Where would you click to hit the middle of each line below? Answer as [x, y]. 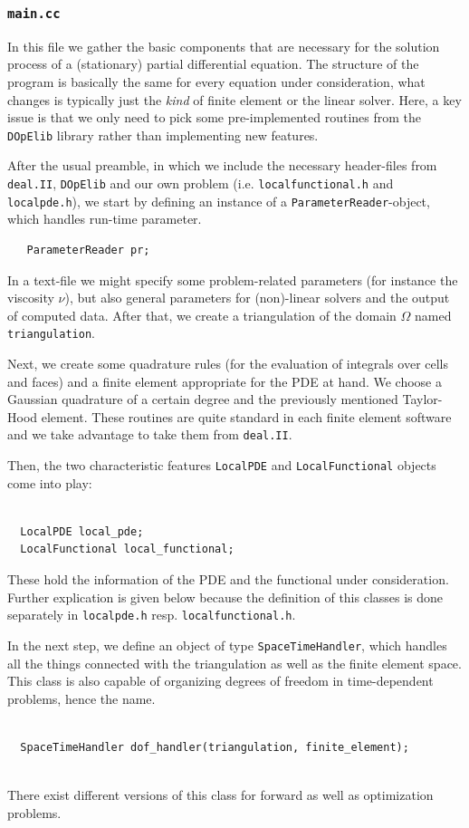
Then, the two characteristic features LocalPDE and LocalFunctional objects [222, 464]
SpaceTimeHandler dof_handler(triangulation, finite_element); [215, 747]
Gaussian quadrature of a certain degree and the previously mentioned [203, 399]
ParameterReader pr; [88, 250]
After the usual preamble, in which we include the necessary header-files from [222, 165]
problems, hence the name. [81, 698]
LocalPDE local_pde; [82, 531]
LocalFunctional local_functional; [127, 549]
